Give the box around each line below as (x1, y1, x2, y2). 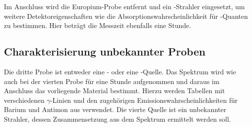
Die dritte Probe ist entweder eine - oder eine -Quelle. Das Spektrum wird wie (4, 66, 236, 76)
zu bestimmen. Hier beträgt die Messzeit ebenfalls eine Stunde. (4, 20, 191, 30)
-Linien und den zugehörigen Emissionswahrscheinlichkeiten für (50, 95, 238, 105)
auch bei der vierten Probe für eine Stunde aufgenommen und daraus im (4, 76, 220, 86)
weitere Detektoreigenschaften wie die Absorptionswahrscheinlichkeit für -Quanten (4, 11, 248, 21)
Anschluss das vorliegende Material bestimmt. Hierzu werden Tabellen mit (4, 85, 225, 96)
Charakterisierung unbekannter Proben (4, 44, 205, 59)
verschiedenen (4, 95, 45, 105)
